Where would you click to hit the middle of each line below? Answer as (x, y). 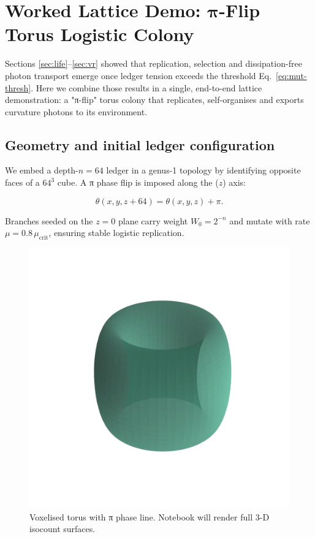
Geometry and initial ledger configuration (140, 144)
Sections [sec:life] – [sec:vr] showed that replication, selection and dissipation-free (154, 63)
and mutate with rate (270, 220)
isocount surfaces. (63, 529)
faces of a (22, 182)
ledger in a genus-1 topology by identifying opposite (203, 170)
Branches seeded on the (49, 220)
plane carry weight (153, 220)
